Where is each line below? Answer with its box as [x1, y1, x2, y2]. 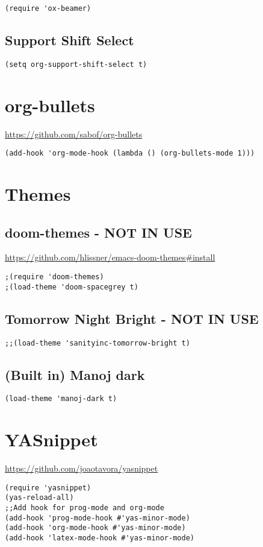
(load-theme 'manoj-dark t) [5, 394, 117, 403]
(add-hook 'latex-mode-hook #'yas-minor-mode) [5, 534, 194, 543]
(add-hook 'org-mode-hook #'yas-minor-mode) [5, 523, 186, 533]
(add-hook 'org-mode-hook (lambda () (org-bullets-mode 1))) [5, 149, 255, 158]
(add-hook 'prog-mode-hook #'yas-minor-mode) [5, 513, 190, 522]
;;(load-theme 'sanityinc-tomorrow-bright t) [5, 338, 190, 347]
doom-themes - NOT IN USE [5, 223, 192, 241]
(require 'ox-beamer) [5, 4, 91, 13]
